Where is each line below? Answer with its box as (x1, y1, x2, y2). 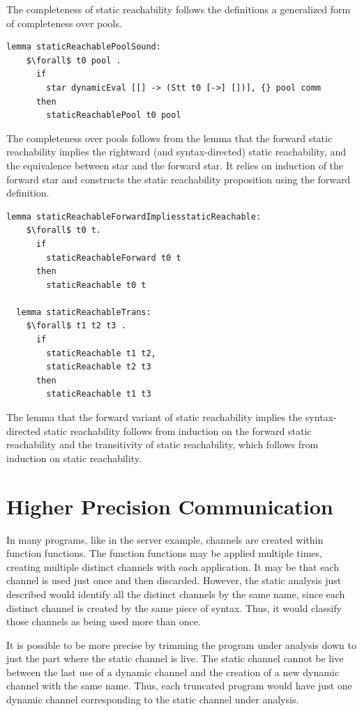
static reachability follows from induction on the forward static (43, 423, 312, 438)
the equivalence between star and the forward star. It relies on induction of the (6, 158, 344, 172)
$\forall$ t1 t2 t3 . (26, 321, 126, 331)
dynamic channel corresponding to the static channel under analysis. (6, 692, 299, 707)
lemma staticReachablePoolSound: (6, 42, 161, 52)
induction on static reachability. (6, 450, 142, 465)
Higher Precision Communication (6, 491, 333, 520)
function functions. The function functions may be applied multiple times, (6, 546, 322, 560)
